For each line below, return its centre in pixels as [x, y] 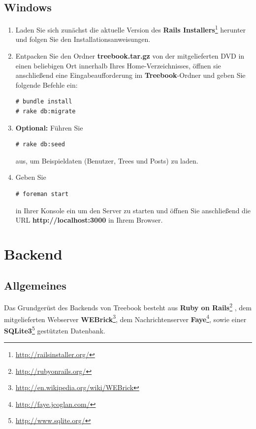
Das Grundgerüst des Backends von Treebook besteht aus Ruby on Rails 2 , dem [128, 307]
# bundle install [44, 102]
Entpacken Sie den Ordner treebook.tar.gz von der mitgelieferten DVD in [130, 56]
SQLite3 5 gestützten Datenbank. [55, 330]
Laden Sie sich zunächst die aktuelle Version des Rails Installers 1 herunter [131, 29]
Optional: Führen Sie [49, 127]
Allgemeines [35, 285]
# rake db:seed [40, 145]
